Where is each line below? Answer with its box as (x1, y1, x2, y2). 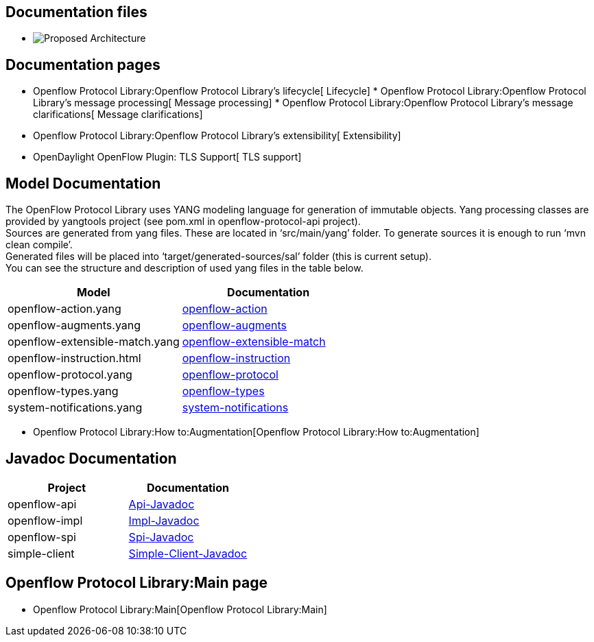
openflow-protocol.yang (8, 368, 132, 382)
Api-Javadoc (128, 497, 195, 511)
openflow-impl (8, 513, 83, 527)
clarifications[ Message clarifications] (33, 108, 203, 121)
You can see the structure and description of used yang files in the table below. (5, 262, 364, 274)
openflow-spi (8, 530, 76, 544)
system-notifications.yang (8, 401, 143, 415)
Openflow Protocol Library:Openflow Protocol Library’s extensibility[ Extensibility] (33, 130, 401, 142)
